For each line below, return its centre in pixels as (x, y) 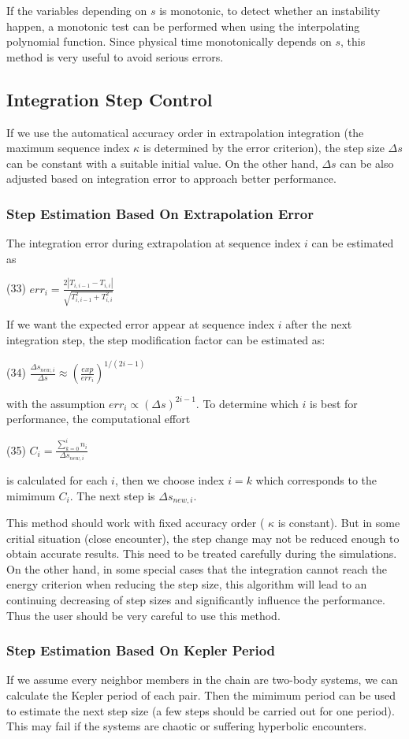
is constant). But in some (339, 523)
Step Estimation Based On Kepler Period (141, 650)
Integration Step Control (110, 99)
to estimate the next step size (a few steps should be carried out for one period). (201, 710)
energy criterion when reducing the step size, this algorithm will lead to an (187, 584)
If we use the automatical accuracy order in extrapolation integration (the (185, 132)
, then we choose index (169, 479)
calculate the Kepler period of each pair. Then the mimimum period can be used (201, 695)
